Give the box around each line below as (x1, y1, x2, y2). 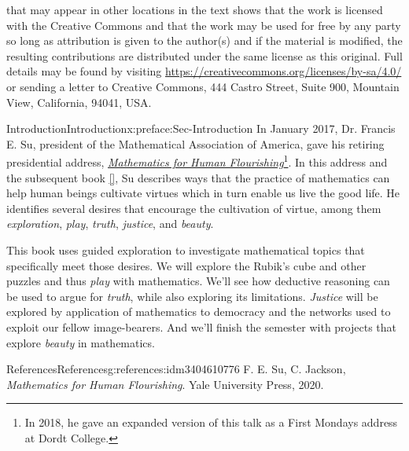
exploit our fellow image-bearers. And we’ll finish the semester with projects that (6, 318, 397, 335)
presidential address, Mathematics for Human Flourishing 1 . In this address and (6, 152, 388, 170)
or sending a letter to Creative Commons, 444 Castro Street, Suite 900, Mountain (6, 78, 400, 94)
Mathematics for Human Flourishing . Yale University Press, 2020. (6, 376, 324, 392)
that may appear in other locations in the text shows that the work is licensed (6, 2, 383, 17)
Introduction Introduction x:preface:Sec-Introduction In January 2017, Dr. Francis (6, 120, 396, 137)
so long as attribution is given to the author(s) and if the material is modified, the (6, 32, 403, 49)
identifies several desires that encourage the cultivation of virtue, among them (6, 200, 381, 216)
